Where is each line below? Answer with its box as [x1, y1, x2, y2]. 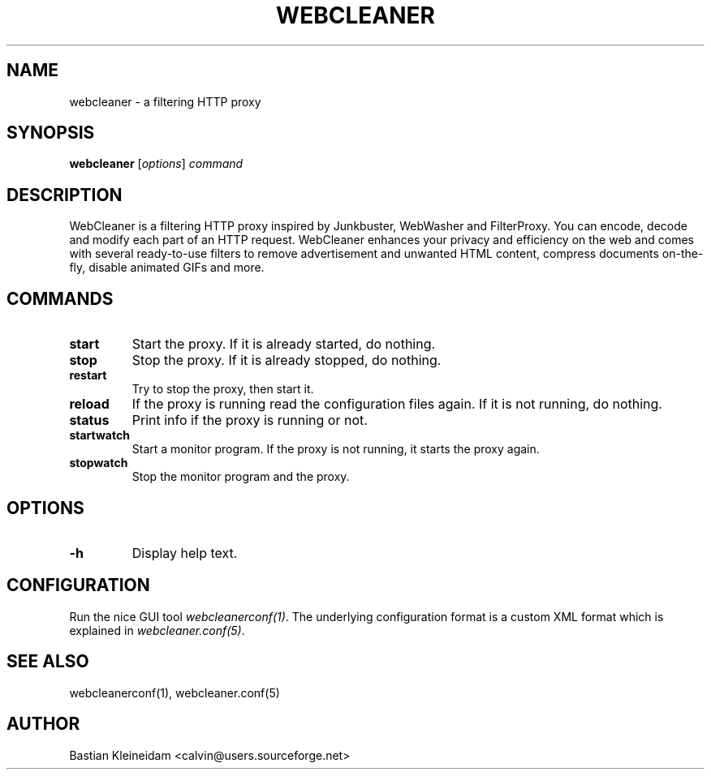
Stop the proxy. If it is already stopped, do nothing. [131, 352, 442, 369]
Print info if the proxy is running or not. [131, 412, 368, 429]
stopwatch [69, 456, 128, 470]
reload [69, 396, 110, 413]
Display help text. [131, 544, 238, 561]
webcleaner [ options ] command [69, 156, 243, 171]
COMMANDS [6, 288, 114, 309]
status [69, 412, 110, 429]
